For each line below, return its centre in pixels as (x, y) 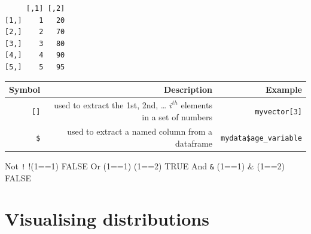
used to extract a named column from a (140, 131)
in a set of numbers (177, 116)
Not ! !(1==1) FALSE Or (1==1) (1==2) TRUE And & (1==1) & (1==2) (145, 166)
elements (196, 104)
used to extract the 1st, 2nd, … (110, 104)
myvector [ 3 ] (278, 112)
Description (188, 89)
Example (283, 89)
